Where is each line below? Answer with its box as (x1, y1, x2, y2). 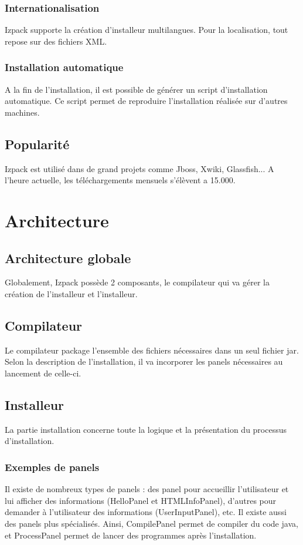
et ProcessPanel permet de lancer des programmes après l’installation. (5, 529, 257, 541)
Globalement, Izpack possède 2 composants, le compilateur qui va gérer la (5, 276, 270, 288)
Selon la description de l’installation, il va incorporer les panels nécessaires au (5, 355, 283, 368)
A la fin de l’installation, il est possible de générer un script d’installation (5, 83, 268, 95)
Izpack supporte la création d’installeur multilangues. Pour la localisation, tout (5, 23, 288, 36)
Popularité (5, 134, 70, 153)
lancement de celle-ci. (5, 366, 81, 379)
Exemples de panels (5, 459, 100, 474)
